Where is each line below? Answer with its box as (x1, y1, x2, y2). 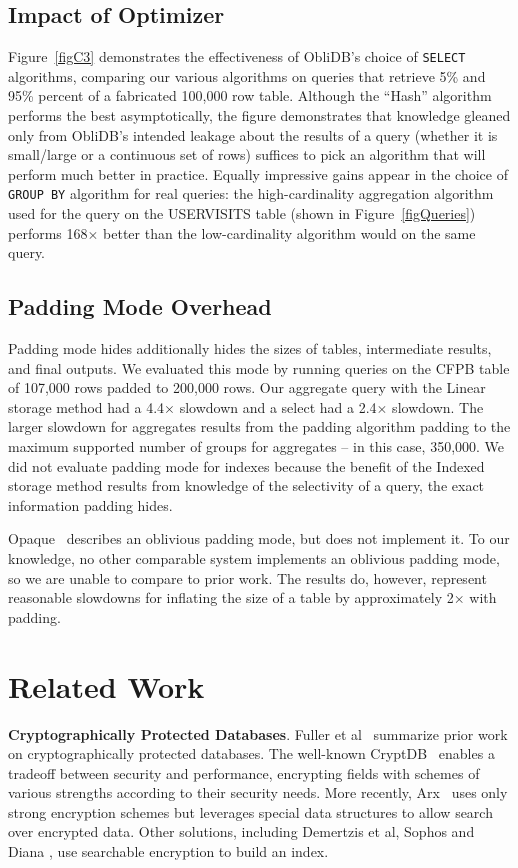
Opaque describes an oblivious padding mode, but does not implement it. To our (8, 528, 510, 549)
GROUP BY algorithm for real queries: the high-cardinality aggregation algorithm (8, 183, 494, 204)
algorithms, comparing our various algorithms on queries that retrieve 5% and (8, 65, 486, 86)
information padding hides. (8, 494, 173, 515)
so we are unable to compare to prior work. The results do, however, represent (8, 567, 487, 588)
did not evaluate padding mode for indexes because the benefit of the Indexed (8, 455, 485, 476)
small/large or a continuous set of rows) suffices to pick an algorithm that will (8, 144, 486, 165)
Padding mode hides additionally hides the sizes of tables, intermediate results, (8, 338, 492, 359)
